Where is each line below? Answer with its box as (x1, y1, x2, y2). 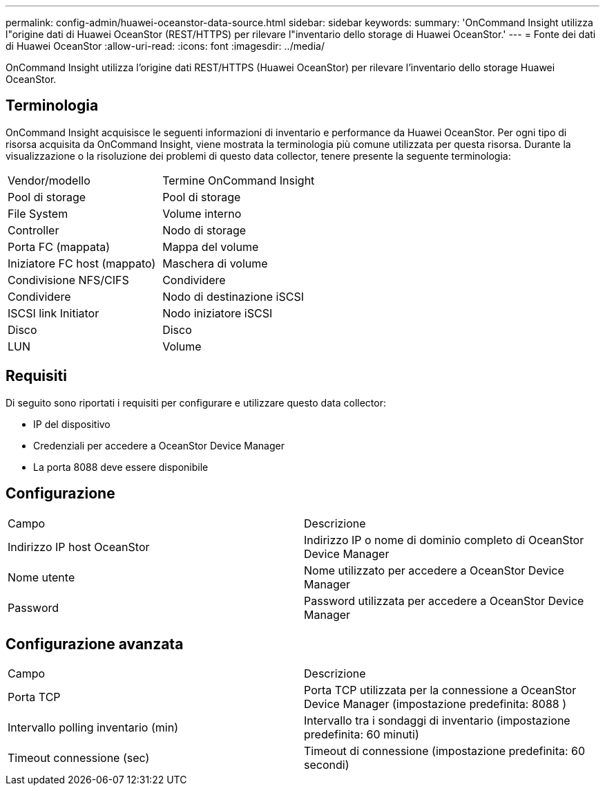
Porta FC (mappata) (8, 239, 111, 254)
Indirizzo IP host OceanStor (8, 539, 150, 554)
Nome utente (8, 570, 75, 584)
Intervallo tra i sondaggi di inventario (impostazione (304, 714, 570, 728)
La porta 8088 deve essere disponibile (33, 460, 209, 473)
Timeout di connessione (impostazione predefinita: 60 (304, 744, 586, 759)
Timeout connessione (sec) (8, 751, 150, 765)
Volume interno (162, 206, 242, 221)
